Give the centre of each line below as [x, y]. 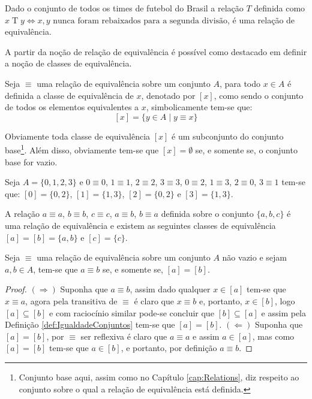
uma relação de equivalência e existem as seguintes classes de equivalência [140, 225]
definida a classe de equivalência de [69, 95]
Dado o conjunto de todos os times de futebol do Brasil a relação [124, 8]
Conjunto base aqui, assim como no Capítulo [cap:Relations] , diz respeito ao [159, 377]
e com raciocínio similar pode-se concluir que [132, 312]
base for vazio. [31, 161]
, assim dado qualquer [170, 289]
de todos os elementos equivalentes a [72, 107]
